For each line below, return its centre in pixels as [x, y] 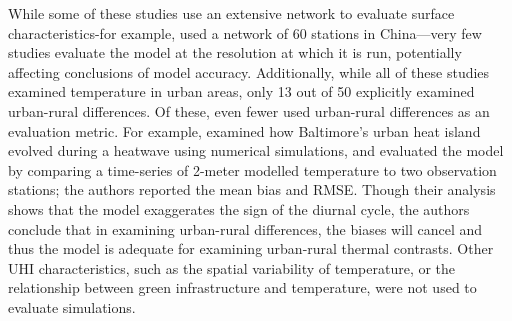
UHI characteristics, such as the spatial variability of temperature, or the [232, 267]
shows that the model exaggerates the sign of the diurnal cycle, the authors [239, 208]
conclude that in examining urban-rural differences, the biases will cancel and [245, 228]
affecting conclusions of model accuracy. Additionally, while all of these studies [249, 71]
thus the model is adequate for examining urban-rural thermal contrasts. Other [251, 248]
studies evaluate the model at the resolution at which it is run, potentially [235, 52]
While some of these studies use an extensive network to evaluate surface [231, 13]
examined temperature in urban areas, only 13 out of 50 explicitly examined [241, 91]
